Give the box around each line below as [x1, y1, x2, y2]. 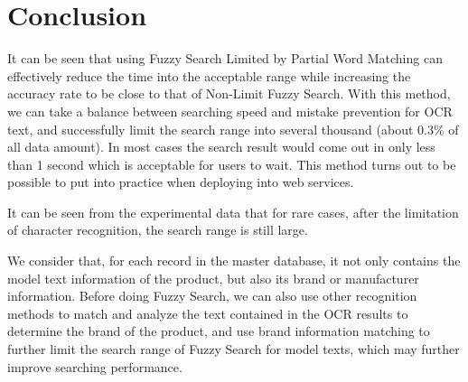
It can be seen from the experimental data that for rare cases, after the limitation [7, 202, 459, 221]
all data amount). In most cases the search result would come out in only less [7, 137, 435, 156]
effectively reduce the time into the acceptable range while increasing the [7, 66, 411, 85]
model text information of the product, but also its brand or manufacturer [7, 268, 419, 287]
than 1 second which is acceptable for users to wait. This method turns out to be [7, 154, 456, 173]
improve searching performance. [7, 357, 183, 376]
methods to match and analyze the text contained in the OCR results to [7, 303, 408, 322]
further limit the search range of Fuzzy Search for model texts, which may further [7, 340, 460, 359]
